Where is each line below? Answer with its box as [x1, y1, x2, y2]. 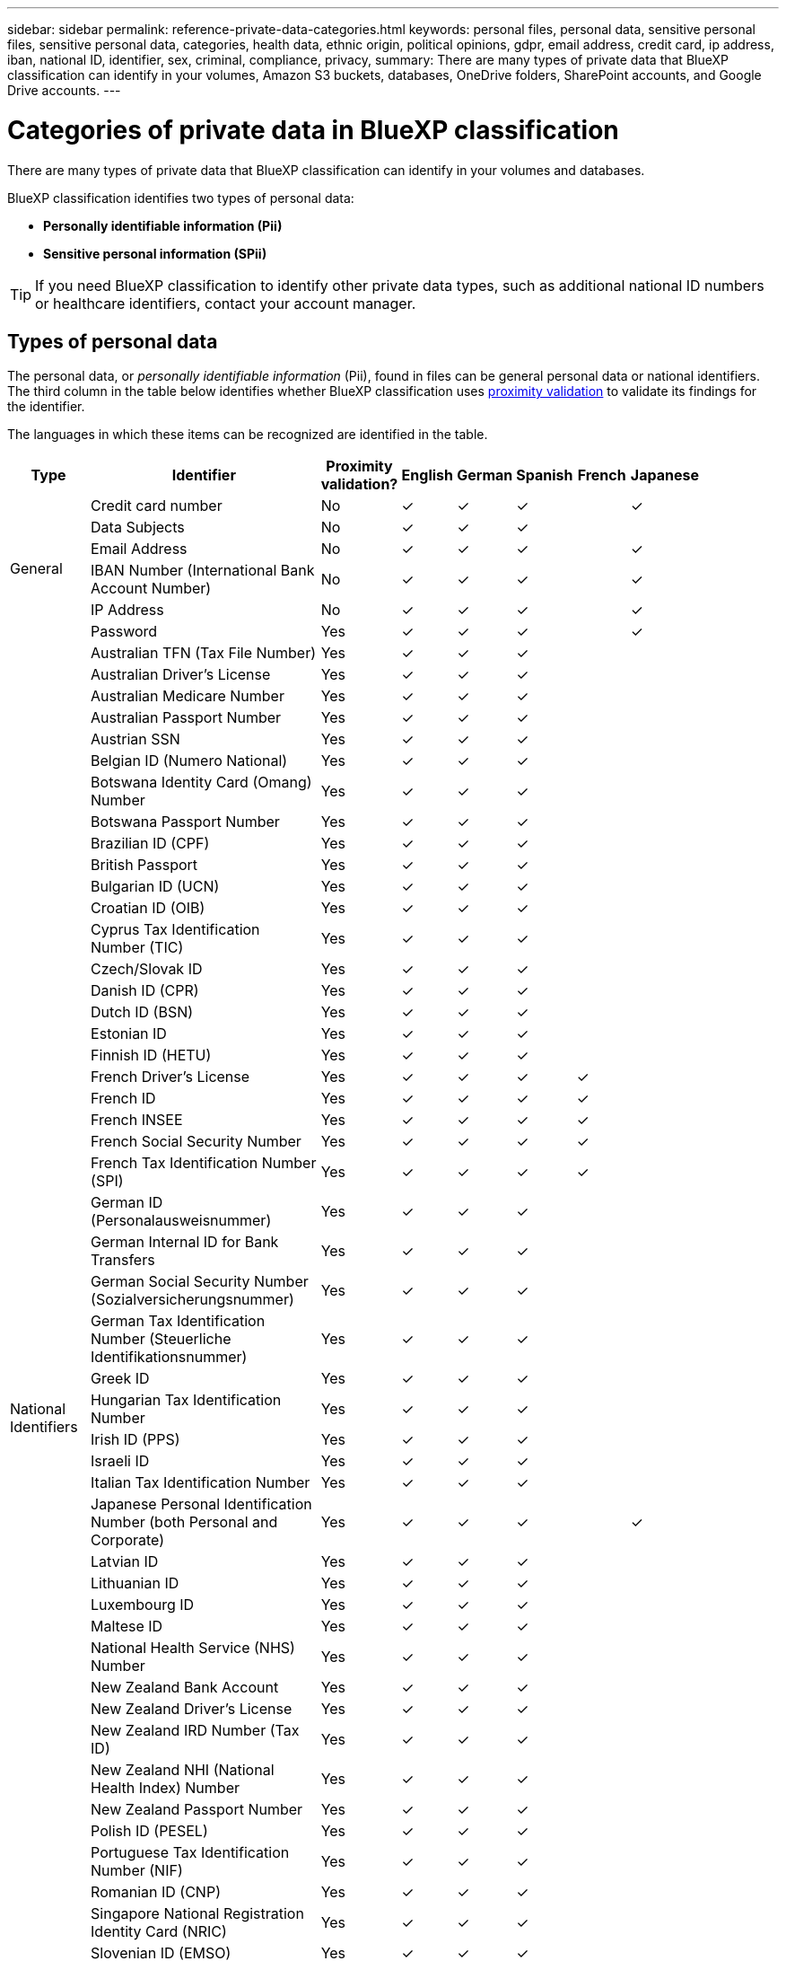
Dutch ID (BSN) [91, 1003, 194, 1022]
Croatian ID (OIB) [91, 899, 205, 918]
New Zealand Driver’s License [91, 1700, 293, 1719]
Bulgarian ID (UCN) [91, 877, 220, 896]
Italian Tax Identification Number [91, 1473, 310, 1492]
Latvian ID [91, 1552, 159, 1571]
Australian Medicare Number [91, 687, 284, 706]
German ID [91, 1193, 163, 1212]
